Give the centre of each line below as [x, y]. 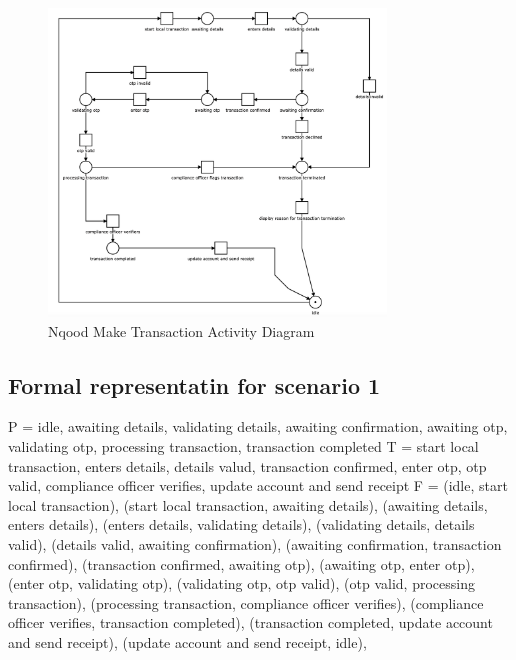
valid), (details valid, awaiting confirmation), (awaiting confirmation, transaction [255, 543]
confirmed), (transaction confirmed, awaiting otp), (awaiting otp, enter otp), [241, 563]
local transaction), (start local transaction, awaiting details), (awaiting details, [248, 504]
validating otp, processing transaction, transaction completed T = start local [243, 446]
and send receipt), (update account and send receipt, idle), [187, 641]
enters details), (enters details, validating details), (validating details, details [241, 524]
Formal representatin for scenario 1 [194, 384]
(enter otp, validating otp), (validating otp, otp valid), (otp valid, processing [241, 583]
